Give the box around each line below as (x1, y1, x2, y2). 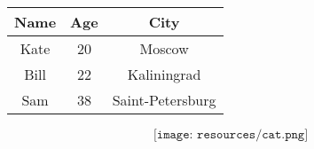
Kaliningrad (127, 64, 201, 84)
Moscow (139, 38, 189, 59)
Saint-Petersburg (112, 90, 216, 110)
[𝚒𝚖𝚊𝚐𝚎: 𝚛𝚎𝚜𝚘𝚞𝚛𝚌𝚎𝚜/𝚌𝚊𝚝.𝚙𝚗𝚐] (153, 129, 309, 141)
